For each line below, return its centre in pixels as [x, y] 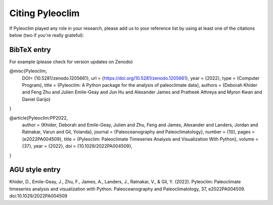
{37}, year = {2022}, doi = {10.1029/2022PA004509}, [77, 146]
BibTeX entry [30, 50]
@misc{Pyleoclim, [28, 71]
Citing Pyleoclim [44, 13]
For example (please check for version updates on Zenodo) [71, 62]
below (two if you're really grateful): [47, 35]
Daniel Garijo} [36, 99]
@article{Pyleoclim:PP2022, [39, 118]
